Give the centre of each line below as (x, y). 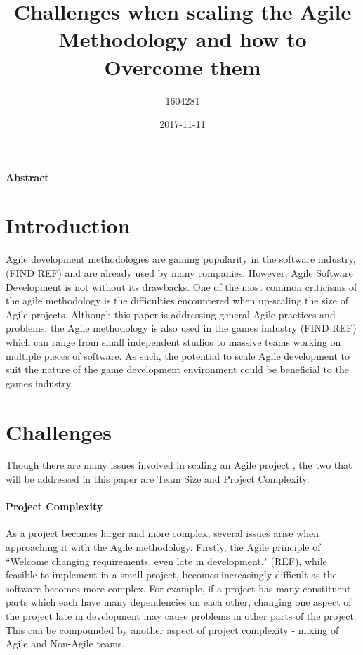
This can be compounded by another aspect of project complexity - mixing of (172, 629)
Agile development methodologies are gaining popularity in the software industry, (181, 259)
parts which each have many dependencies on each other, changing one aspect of (179, 602)
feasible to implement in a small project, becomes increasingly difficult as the (171, 575)
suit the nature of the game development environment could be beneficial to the (177, 369)
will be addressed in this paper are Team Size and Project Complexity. (158, 479)
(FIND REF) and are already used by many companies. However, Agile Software (179, 273)
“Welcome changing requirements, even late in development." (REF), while (166, 560)
